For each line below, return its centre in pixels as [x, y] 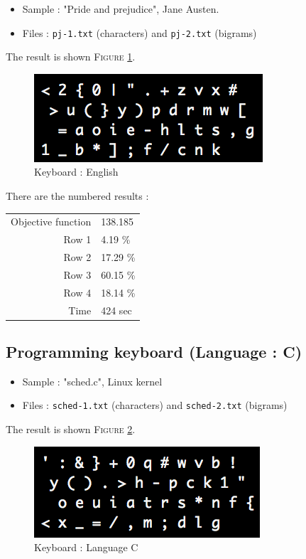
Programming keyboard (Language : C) [154, 352]
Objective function [51, 222]
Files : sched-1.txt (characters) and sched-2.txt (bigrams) [155, 405]
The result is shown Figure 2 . [71, 429]
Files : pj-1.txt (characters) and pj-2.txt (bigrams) [140, 32]
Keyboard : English [76, 172]
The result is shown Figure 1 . [71, 57]
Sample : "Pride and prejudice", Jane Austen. [121, 9]
